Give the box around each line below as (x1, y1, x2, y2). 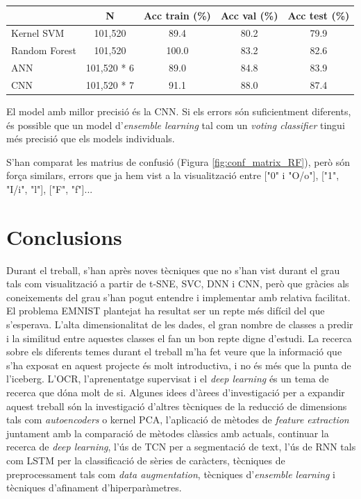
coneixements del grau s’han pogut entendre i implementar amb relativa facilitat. (6, 289, 351, 304)
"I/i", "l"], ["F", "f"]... (6, 181, 93, 196)
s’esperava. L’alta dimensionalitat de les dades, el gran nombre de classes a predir (6, 317, 353, 332)
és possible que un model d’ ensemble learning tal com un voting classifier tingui (6, 117, 345, 132)
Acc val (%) (220, 8, 278, 22)
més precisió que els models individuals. (6, 131, 175, 146)
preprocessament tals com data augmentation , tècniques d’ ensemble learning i (6, 466, 335, 481)
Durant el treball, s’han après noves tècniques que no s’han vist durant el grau (6, 262, 340, 277)
